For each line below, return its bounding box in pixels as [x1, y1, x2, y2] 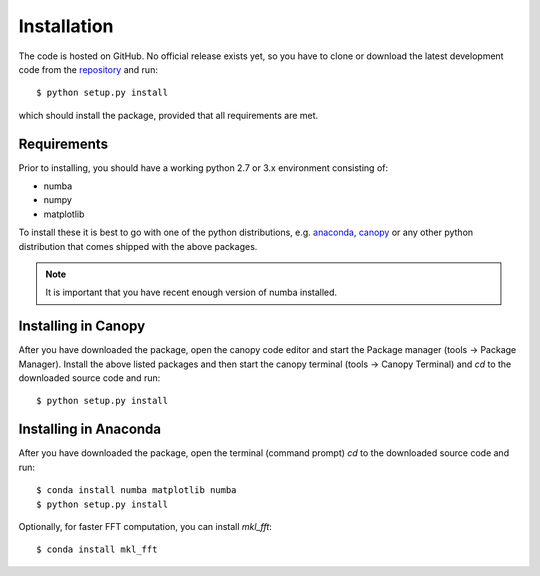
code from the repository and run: [18, 63, 159, 75]
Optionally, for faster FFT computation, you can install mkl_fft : [18, 520, 272, 532]
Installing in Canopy [18, 318, 146, 335]
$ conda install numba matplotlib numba [36, 485, 237, 496]
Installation [18, 15, 114, 37]
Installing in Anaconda [18, 421, 162, 438]
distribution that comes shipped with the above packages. [18, 240, 258, 252]
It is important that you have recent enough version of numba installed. [45, 286, 338, 299]
